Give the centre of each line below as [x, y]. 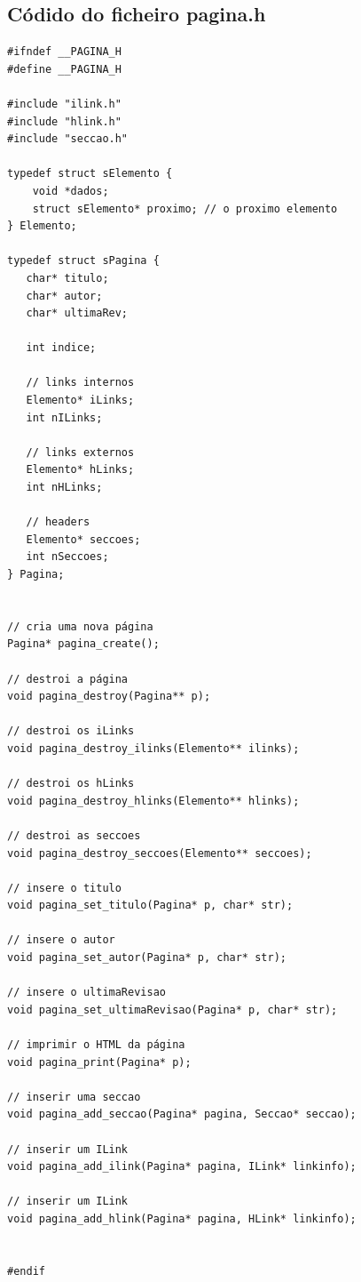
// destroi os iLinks [71, 731]
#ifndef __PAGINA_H [64, 52]
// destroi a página [68, 679]
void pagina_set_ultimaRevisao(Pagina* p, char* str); [173, 1010]
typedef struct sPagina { [83, 261]
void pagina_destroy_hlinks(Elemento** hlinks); [153, 801]
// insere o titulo [64, 888]
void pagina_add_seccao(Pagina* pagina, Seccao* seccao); [182, 1114]
